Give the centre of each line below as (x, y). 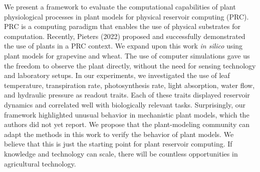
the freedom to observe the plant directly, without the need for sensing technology (130, 65)
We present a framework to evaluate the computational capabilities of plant (120, 6)
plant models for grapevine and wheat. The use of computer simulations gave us (127, 55)
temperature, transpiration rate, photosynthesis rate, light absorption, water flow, (129, 85)
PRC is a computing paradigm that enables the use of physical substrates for (122, 26)
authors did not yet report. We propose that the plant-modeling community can (127, 124)
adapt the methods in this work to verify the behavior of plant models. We (119, 134)
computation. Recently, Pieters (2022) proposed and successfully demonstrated (125, 36)
